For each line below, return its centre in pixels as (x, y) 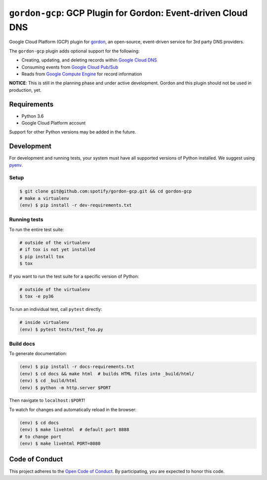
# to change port (41, 437)
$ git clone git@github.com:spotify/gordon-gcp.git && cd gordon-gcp (106, 191)
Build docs (22, 344)
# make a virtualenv (44, 198)
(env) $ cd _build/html (48, 381)
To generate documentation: (38, 354)
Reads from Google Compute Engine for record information (82, 74)
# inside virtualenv (44, 323)
